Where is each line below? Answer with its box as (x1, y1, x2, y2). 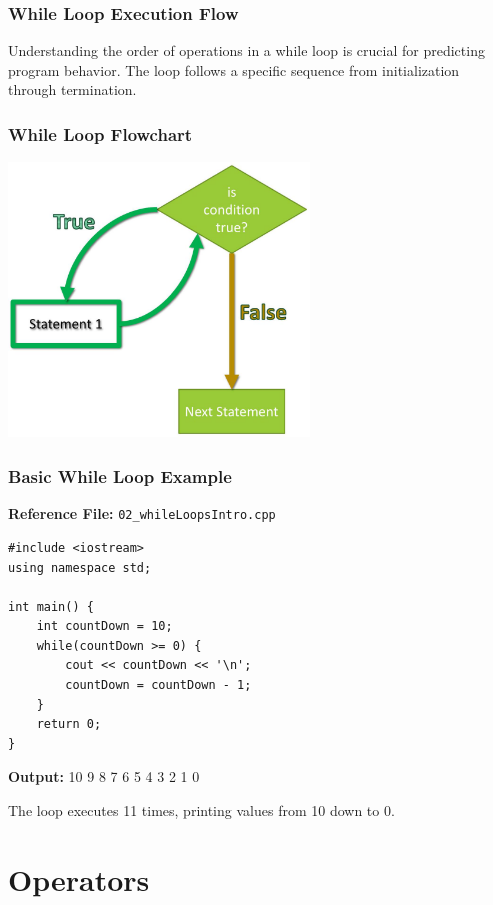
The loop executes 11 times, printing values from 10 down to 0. (8, 800, 395, 821)
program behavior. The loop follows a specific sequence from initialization (8, 59, 460, 80)
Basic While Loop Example (8, 463, 232, 488)
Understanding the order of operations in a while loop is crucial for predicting (8, 40, 485, 61)
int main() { (8, 599, 94, 614)
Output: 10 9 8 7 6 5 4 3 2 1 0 (8, 766, 200, 787)
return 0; (36, 717, 102, 732)
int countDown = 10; (36, 619, 173, 634)
